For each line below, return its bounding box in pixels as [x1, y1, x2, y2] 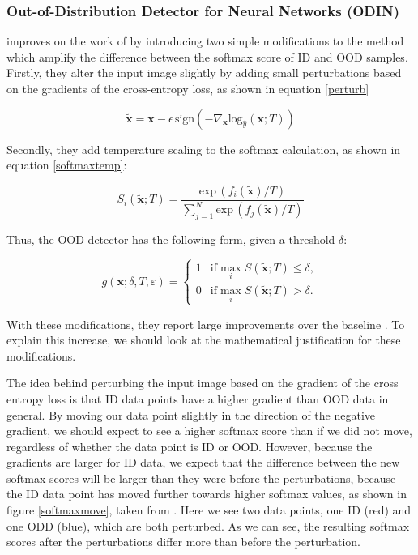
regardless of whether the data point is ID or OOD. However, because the [6, 438, 373, 455]
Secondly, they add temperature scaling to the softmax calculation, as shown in [6, 140, 401, 157]
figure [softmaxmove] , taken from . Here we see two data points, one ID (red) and [6, 502, 412, 519]
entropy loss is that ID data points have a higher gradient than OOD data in [6, 390, 389, 407]
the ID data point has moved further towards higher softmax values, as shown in [6, 485, 407, 502]
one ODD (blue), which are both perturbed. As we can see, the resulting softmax [6, 517, 410, 534]
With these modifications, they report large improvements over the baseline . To [6, 315, 405, 332]
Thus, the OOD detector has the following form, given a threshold [6, 230, 335, 247]
